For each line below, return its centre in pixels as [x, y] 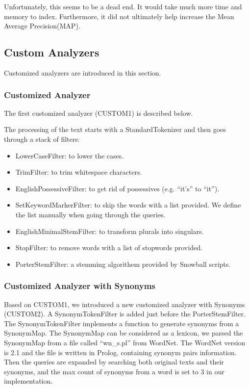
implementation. [28, 381]
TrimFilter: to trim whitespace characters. [79, 172]
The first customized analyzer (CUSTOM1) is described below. [99, 113]
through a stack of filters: [42, 139]
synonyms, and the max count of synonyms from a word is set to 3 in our [114, 371]
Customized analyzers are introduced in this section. [83, 72]
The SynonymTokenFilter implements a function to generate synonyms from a [122, 323]
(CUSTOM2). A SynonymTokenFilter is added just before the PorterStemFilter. [125, 314]
